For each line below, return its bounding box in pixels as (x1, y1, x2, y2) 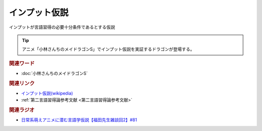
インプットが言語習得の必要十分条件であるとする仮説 (9, 24, 115, 30)
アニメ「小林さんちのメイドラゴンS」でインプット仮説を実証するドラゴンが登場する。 (22, 46, 195, 52)
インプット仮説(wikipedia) (21, 90, 73, 96)
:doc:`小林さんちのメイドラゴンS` (21, 70, 88, 76)
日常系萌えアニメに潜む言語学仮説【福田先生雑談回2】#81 (21, 117, 137, 123)
